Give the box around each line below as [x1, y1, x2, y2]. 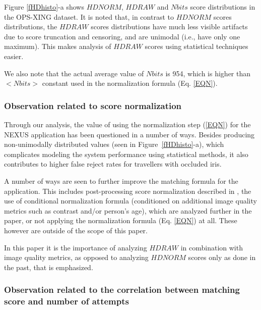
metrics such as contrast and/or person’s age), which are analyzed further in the [4, 205, 252, 216]
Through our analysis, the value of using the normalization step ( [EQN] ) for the [4, 119, 251, 129]
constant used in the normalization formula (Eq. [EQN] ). [42, 78, 218, 88]
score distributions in [190, 2, 255, 12]
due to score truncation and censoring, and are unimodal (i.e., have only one [4, 31, 240, 41]
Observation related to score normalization [4, 99, 182, 112]
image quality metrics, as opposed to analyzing [4, 252, 149, 263]
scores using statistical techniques [145, 41, 248, 51]
